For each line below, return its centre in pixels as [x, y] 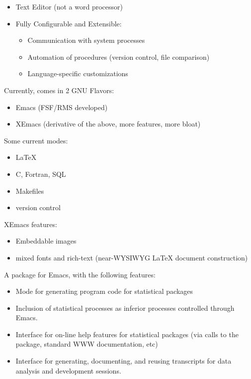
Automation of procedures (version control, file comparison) [119, 57]
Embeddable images [46, 241]
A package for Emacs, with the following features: [80, 274]
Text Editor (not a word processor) [69, 6]
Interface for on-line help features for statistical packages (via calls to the [127, 334]
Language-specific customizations [78, 73]
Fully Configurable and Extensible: [69, 23]
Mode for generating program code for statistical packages [104, 291]
